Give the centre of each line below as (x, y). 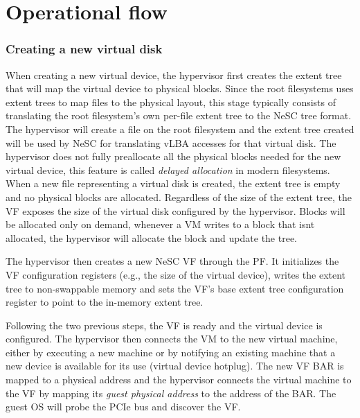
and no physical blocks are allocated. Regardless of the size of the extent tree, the (179, 197)
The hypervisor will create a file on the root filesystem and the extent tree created (180, 129)
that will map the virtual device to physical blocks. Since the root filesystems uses (180, 88)
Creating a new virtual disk (84, 49)
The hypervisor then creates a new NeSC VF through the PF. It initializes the (172, 261)
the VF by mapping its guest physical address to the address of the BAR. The (171, 393)
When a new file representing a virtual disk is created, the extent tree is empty (173, 183)
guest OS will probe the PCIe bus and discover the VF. (123, 407)
